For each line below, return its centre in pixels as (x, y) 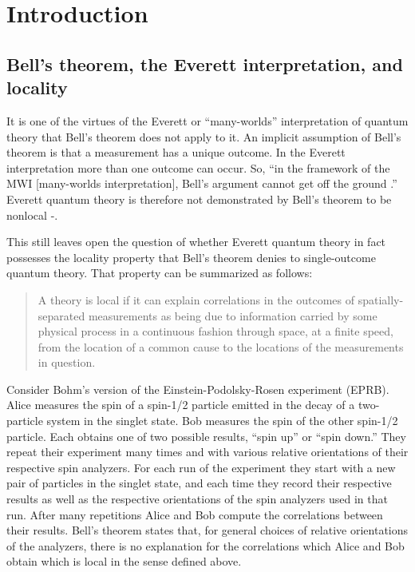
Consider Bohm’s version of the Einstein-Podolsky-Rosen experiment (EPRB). (198, 389)
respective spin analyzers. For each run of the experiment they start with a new (201, 467)
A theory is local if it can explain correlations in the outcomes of (196, 299)
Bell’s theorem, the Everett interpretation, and (205, 64)
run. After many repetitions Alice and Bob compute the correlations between (195, 514)
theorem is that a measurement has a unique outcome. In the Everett (176, 152)
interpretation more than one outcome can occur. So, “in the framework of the (198, 167)
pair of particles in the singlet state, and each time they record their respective (199, 483)
